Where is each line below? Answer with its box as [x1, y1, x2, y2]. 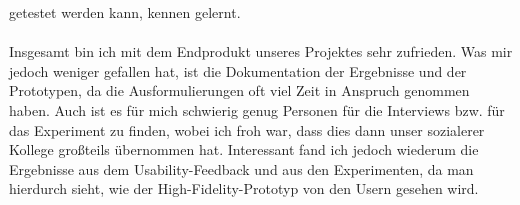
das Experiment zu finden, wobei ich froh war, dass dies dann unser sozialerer [9, 119, 485, 140]
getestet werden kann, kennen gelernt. [9, 2, 241, 22]
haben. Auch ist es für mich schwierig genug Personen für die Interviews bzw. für [9, 99, 505, 120]
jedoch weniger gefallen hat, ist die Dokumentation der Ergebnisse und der [9, 60, 467, 81]
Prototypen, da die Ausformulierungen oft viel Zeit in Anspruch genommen [9, 80, 470, 101]
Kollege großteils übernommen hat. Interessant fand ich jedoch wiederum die [9, 139, 479, 160]
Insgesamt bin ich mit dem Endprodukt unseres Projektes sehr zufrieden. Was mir [9, 41, 513, 62]
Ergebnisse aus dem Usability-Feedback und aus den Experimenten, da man [9, 158, 474, 179]
